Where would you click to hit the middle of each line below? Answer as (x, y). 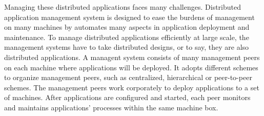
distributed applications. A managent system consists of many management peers (132, 57)
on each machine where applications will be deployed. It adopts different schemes (131, 67)
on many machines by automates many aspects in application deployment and (127, 27)
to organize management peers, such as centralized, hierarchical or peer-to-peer (128, 77)
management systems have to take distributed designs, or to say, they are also (127, 47)
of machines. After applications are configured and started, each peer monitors (127, 97)
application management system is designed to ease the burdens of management (129, 17)
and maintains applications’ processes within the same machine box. (111, 107)
